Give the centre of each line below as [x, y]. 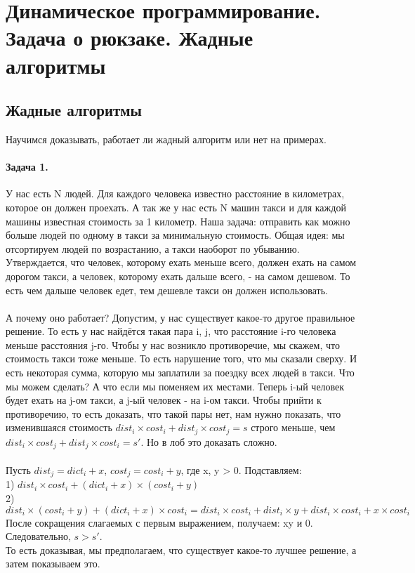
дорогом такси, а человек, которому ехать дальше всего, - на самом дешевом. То [178, 276]
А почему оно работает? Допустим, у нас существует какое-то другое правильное [180, 317]
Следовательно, [38, 536]
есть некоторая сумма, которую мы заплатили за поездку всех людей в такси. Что [180, 373]
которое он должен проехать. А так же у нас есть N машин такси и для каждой [176, 207]
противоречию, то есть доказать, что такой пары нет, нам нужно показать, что [173, 413]
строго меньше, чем [293, 427]
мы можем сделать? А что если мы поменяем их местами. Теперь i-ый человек [175, 386]
